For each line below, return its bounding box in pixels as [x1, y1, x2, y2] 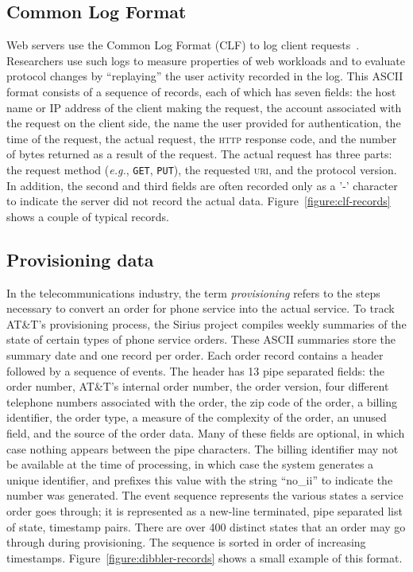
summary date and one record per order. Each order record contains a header [6, 346, 384, 363]
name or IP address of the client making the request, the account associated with [6, 99, 402, 115]
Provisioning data [6, 247, 154, 271]
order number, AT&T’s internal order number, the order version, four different [6, 378, 389, 395]
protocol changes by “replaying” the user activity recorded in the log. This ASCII [6, 68, 403, 84]
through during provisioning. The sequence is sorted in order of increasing [6, 534, 366, 551]
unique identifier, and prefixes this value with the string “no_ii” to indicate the [6, 471, 393, 488]
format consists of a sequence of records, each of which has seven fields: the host [6, 83, 396, 99]
